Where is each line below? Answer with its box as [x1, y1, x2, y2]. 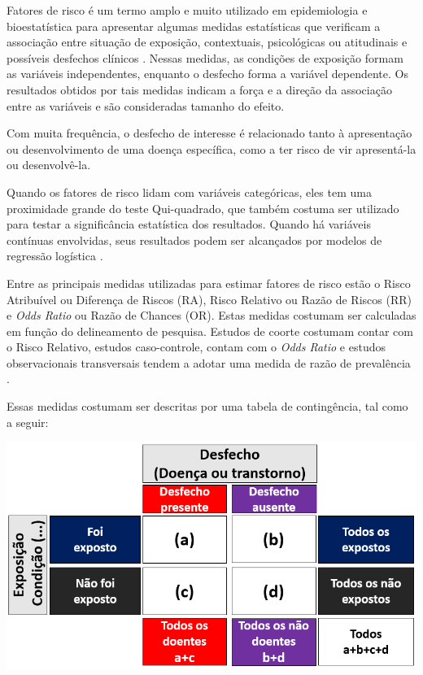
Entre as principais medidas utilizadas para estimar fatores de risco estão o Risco [7, 274, 411, 291]
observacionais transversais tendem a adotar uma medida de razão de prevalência [7, 354, 411, 371]
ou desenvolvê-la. [7, 156, 91, 173]
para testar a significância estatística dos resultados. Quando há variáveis [7, 216, 371, 233]
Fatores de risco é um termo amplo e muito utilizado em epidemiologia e [7, 2, 368, 18]
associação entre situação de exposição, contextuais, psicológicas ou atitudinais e [7, 33, 408, 50]
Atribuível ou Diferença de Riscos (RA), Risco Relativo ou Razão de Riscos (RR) [7, 290, 412, 307]
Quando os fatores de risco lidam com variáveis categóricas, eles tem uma [7, 183, 372, 200]
